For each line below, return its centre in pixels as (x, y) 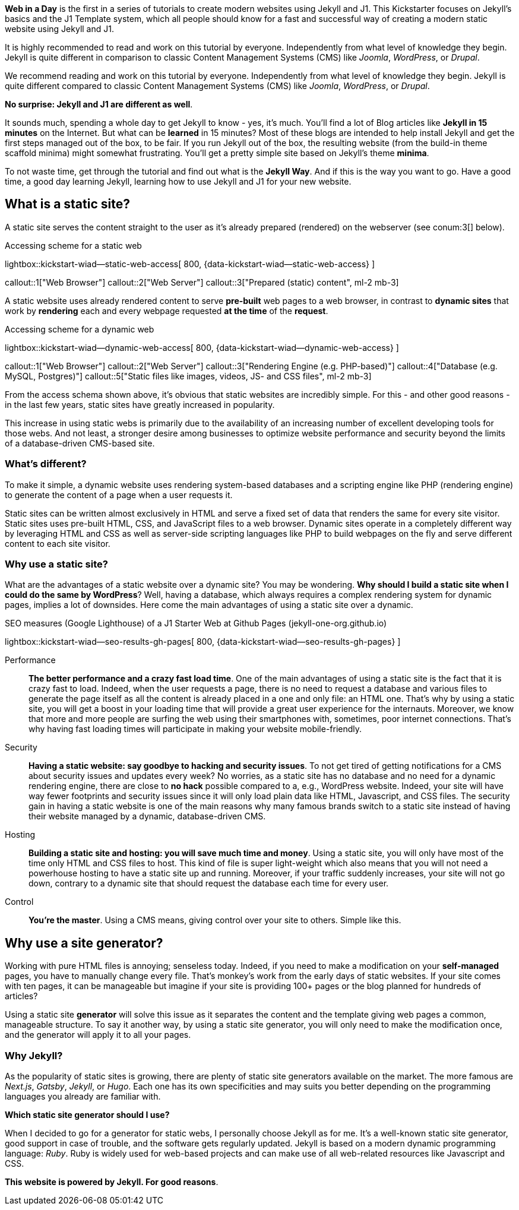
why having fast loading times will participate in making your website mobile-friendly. (195, 729)
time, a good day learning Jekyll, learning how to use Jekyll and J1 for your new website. (178, 181)
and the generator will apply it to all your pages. (98, 1035)
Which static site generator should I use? (87, 1114)
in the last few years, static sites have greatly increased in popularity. (140, 404)
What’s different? (46, 464)
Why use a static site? (56, 564)
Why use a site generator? (84, 943)
